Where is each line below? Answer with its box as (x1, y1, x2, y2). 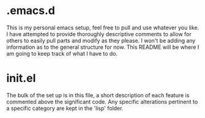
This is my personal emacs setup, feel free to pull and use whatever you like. (6, 24, 199, 31)
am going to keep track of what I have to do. (6, 50, 118, 57)
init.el (6, 72, 36, 86)
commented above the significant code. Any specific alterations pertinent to (6, 98, 198, 105)
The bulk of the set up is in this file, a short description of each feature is (6, 91, 190, 98)
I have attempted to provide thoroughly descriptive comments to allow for (6, 30, 192, 37)
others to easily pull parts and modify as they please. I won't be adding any (6, 37, 196, 44)
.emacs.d (6, 4, 55, 18)
